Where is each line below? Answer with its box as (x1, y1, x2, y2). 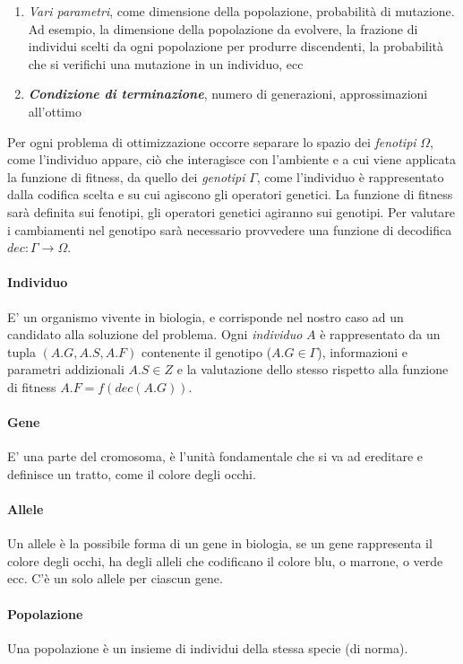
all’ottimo (28, 101, 81, 120)
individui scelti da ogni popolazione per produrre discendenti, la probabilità (28, 37, 444, 56)
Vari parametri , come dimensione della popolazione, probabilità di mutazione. (28, 2, 455, 20)
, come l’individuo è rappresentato (256, 167, 444, 186)
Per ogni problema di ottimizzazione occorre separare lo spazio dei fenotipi (7, 132, 416, 151)
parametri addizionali (7, 360, 124, 379)
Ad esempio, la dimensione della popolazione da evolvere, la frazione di (28, 19, 418, 38)
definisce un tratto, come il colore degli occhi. (7, 464, 256, 483)
